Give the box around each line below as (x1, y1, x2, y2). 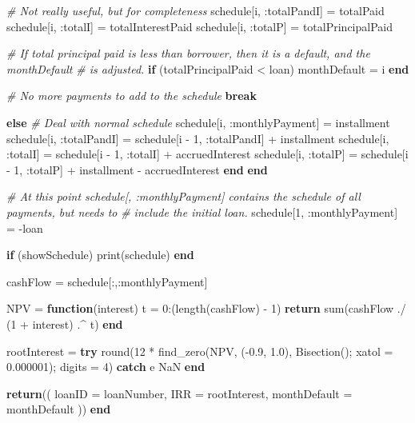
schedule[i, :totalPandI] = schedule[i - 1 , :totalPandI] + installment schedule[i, (6, 130, 389, 146)
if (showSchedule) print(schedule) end (6, 246, 194, 263)
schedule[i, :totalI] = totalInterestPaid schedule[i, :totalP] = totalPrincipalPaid (6, 18, 393, 34)
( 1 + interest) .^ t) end (6, 315, 123, 332)
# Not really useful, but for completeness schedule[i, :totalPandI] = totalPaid (6, 2, 385, 18)
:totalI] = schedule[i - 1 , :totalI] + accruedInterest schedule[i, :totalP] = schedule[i (6, 146, 409, 162)
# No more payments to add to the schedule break (6, 87, 257, 104)
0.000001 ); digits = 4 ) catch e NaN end (6, 358, 206, 375)
